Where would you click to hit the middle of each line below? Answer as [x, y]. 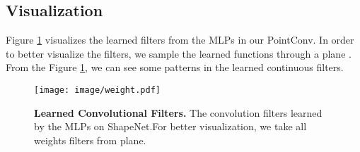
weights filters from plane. [90, 140]
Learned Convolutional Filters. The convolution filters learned [178, 112]
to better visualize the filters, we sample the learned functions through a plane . [179, 53]
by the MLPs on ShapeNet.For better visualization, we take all [170, 126]
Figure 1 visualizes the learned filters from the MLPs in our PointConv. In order [180, 40]
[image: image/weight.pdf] [97, 90]
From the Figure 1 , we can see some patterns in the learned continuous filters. [175, 67]
